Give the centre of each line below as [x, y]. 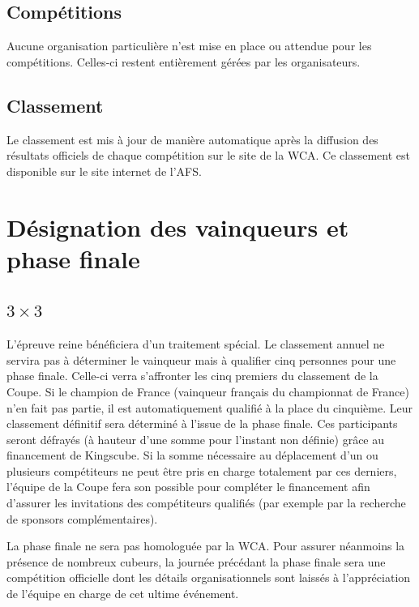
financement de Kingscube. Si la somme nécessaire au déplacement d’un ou [192, 455]
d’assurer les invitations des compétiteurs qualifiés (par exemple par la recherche [206, 503]
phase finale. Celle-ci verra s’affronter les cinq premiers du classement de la [192, 376]
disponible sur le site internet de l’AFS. [104, 171]
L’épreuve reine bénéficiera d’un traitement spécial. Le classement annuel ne [196, 344]
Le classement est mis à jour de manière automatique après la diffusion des [192, 139]
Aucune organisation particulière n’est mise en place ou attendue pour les [189, 46]
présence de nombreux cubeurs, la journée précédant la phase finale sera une [196, 561]
